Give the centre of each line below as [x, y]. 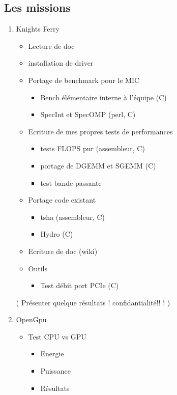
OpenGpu [31, 319]
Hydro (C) [57, 234]
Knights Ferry [38, 29]
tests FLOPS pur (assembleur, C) [93, 148]
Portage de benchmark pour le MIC [84, 80]
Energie [52, 354]
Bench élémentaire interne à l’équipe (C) [104, 97]
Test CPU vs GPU [57, 336]
